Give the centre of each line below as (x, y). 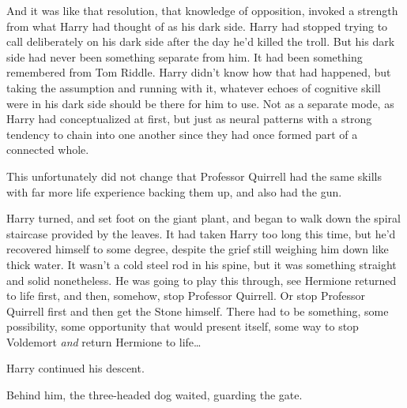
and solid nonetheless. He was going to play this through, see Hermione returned (202, 280)
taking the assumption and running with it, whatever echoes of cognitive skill (194, 87)
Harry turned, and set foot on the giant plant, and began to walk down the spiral (203, 218)
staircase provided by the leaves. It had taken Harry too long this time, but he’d (201, 233)
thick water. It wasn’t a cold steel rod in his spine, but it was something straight (202, 264)
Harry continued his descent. (75, 368)
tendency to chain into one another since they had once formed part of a (182, 134)
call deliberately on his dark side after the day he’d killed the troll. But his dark (201, 41)
